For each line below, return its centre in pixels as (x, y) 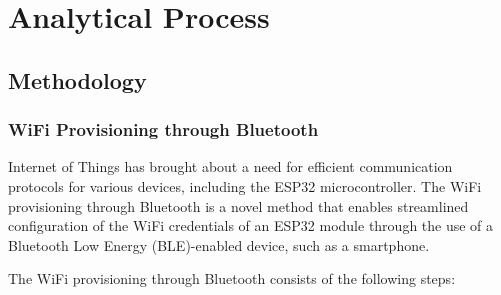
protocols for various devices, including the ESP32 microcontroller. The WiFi (245, 185)
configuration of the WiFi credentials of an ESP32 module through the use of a (251, 225)
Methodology (77, 79)
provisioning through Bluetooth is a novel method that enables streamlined (238, 205)
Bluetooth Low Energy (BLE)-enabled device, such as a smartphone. (219, 244)
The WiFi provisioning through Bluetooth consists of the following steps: (232, 278)
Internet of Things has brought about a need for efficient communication (230, 166)
